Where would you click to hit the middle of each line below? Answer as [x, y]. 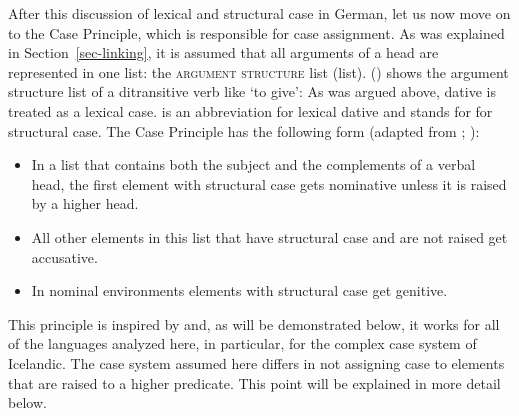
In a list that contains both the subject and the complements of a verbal [253, 164]
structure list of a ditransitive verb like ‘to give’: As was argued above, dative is [252, 91]
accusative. [64, 256]
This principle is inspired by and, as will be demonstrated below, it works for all [254, 323]
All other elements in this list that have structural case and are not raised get [269, 236]
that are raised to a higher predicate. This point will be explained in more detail [254, 382]
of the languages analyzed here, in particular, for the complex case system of [242, 343]
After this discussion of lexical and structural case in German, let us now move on [259, 13]
